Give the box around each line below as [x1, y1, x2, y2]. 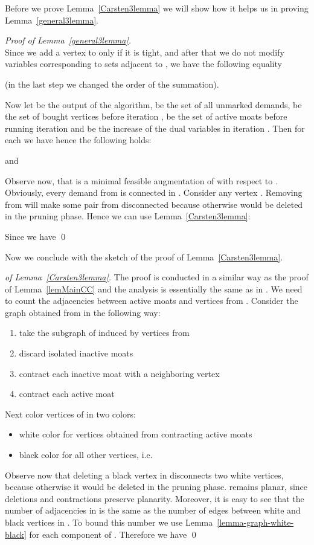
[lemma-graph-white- [217, 516, 294, 528]
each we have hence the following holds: [5, 134, 152, 146]
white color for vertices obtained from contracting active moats [19, 428, 252, 440]
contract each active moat [19, 387, 115, 400]
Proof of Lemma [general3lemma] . [5, 34, 132, 47]
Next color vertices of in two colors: [5, 407, 136, 420]
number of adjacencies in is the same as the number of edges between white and [5, 504, 301, 517]
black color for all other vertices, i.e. [19, 448, 153, 461]
